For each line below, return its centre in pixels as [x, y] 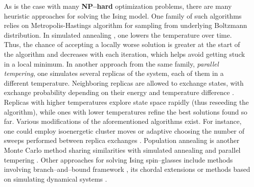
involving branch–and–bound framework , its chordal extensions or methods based [127, 169]
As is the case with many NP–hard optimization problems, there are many [118, 6]
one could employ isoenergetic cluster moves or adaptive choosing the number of [124, 130]
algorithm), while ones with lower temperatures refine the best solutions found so [126, 111]
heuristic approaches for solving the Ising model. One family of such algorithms [123, 15]
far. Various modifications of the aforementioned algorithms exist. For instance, [123, 121]
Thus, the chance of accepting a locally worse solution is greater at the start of [122, 44]
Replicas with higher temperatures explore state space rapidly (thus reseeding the [127, 102]
